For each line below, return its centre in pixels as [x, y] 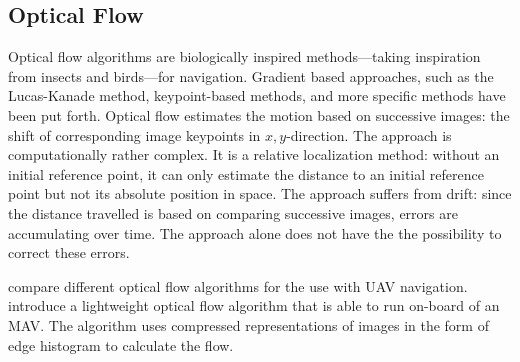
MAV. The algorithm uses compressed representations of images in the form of [248, 324]
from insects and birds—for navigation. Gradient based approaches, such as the [251, 75]
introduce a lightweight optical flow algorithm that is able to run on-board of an [254, 305]
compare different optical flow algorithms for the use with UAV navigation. [238, 285]
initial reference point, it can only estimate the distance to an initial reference [246, 173]
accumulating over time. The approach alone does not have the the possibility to [255, 232]
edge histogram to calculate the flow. [121, 344]
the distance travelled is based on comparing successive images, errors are [233, 212]
